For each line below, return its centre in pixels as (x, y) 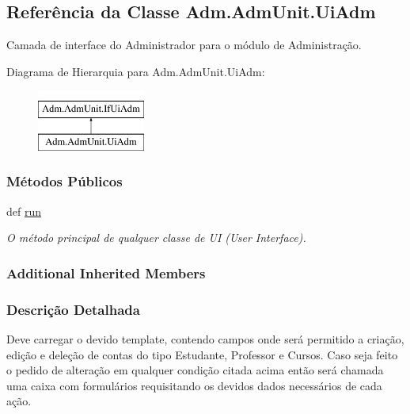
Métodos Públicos (65, 181)
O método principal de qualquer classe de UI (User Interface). (156, 238)
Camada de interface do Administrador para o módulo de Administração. (184, 45)
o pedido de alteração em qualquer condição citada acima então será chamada (195, 370)
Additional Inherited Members (106, 272)
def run (24, 211)
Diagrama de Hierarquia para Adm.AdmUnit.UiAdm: (136, 71)
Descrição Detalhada (73, 309)
